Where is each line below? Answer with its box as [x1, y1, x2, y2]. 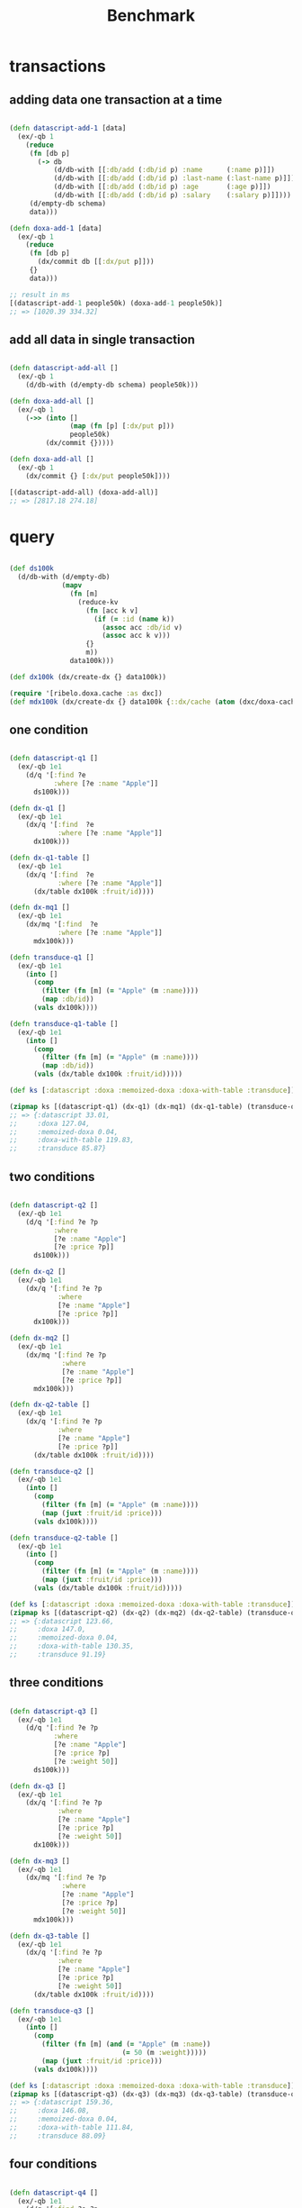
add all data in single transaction [9, 332, 196, 347]
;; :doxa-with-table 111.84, [9, 2123, 135, 2132]
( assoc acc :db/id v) [102, 622, 182, 632]
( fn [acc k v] [85, 605, 139, 615]
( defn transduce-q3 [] [9, 2006, 94, 2015]
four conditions [9, 2157, 97, 2172]
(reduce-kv [77, 597, 119, 606]
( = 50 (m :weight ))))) [121, 2049, 207, 2058]
